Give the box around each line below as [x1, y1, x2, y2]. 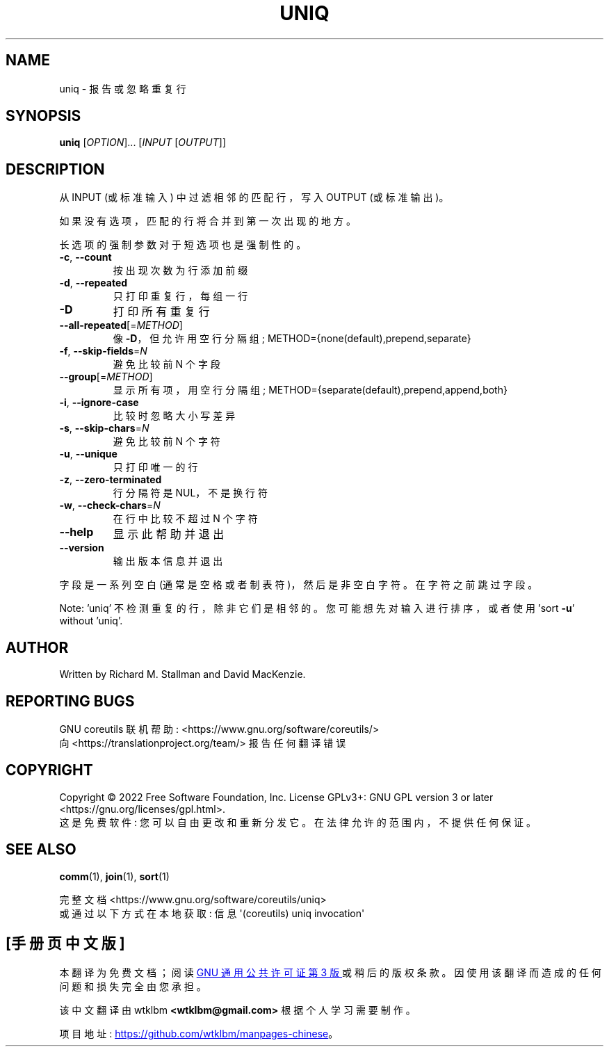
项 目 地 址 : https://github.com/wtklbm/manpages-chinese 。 [59, 1027, 339, 1039]
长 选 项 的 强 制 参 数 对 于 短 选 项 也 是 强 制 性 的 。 [59, 238, 307, 251]
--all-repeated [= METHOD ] [59, 319, 183, 332]
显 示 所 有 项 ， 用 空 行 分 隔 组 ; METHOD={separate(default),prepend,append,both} [113, 384, 507, 396]
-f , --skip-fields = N [59, 345, 147, 357]
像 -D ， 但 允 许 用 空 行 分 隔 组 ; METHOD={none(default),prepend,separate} [113, 332, 471, 345]
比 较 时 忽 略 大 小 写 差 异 [113, 410, 236, 422]
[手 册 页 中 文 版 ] [6, 934, 125, 953]
